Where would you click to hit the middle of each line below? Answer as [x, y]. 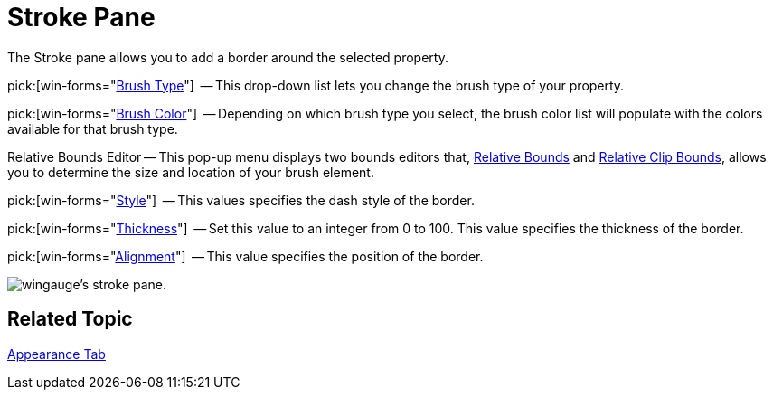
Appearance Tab [57, 354]
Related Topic [70, 319]
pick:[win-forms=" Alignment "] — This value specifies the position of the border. [245, 256]
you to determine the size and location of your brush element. [191, 172]
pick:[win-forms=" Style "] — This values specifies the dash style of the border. [241, 200]
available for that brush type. [93, 128]
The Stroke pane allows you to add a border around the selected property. [228, 57]
